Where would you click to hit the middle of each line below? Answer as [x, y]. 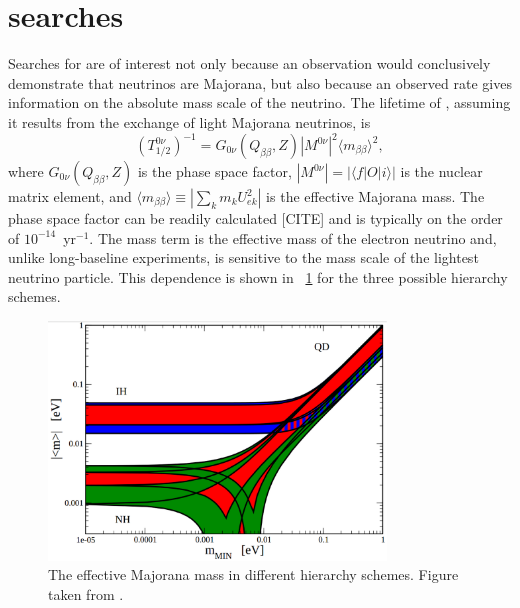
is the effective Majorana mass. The [375, 196]
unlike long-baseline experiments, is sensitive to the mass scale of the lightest [243, 257]
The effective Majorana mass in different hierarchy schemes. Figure [253, 574]
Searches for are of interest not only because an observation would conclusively [249, 63]
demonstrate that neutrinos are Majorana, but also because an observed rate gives [260, 82]
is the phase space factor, [214, 171]
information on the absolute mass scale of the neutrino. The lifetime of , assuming [259, 102]
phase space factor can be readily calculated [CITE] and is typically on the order [255, 218]
